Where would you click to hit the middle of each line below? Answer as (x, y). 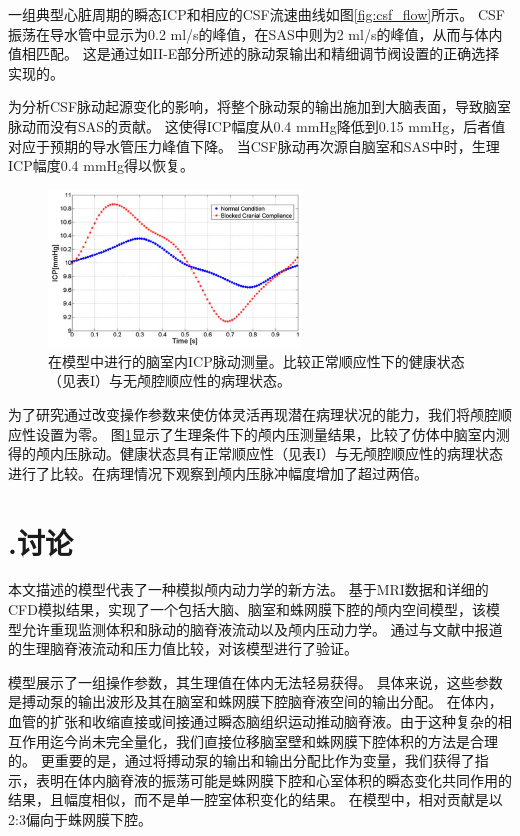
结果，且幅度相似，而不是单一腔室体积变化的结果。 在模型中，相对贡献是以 (255, 799)
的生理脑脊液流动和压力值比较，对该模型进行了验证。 (183, 648)
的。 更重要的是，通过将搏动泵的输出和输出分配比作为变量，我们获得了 (241, 760)
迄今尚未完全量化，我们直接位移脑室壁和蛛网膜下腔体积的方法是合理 (273, 740)
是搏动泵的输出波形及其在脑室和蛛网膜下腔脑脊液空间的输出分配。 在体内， (255, 701)
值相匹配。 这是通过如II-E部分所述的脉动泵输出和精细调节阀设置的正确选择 (254, 53)
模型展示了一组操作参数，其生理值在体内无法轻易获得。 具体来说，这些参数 (255, 681)
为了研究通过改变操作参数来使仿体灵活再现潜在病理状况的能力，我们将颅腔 (253, 413)
